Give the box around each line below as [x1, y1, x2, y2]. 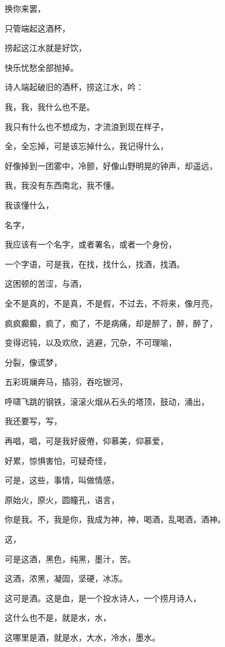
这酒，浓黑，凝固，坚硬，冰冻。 [5, 572, 127, 584]
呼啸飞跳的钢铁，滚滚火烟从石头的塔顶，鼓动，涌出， [5, 395, 209, 407]
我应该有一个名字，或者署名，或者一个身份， [5, 238, 176, 250]
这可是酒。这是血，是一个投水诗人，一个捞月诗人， [5, 591, 201, 604]
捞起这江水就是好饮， [5, 42, 86, 54]
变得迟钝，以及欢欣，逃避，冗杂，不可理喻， [5, 336, 176, 349]
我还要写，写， [5, 415, 62, 427]
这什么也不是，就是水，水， [5, 611, 111, 624]
